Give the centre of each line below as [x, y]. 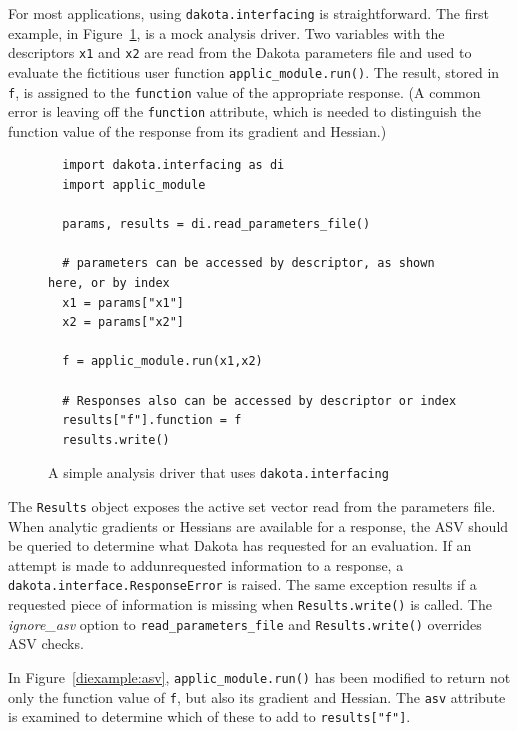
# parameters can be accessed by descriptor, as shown [248, 263]
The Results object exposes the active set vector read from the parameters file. [252, 506]
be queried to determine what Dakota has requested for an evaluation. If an [240, 545]
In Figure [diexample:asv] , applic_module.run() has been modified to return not [259, 677]
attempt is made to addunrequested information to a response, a [206, 564]
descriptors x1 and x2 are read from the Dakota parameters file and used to [240, 52]
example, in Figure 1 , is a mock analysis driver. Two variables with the [226, 32]
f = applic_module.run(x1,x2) [162, 361]
